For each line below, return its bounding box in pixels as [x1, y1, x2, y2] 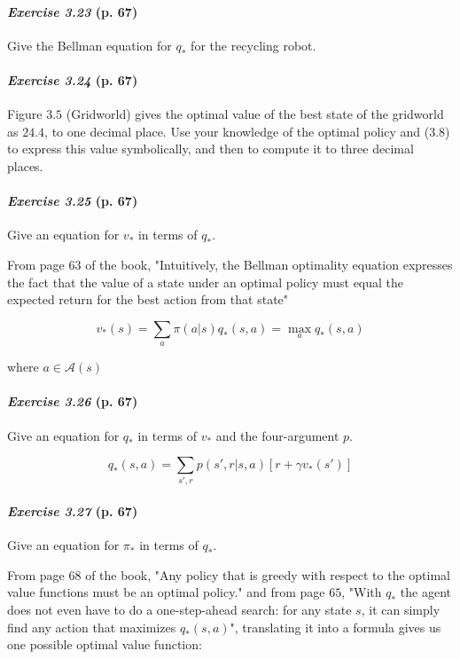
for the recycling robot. [191, 35, 316, 54]
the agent [400, 583, 451, 601]
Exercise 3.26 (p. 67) [7, 392, 138, 411]
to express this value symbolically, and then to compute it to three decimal [7, 139, 414, 158]
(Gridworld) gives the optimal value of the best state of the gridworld [66, 105, 444, 123]
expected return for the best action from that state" [7, 290, 289, 309]
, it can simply [361, 600, 441, 619]
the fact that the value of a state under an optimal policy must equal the [7, 272, 404, 291]
